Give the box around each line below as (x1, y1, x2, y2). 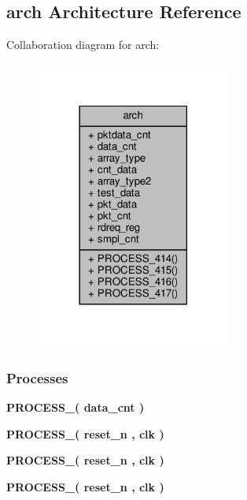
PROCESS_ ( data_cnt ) (6, 399, 145, 416)
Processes (6, 368, 68, 387)
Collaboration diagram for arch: (6, 36, 160, 53)
